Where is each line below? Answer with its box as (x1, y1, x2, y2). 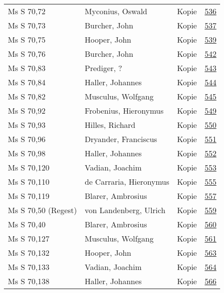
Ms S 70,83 (8, 62, 45, 73)
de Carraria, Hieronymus (85, 176, 169, 187)
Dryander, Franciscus (85, 133, 157, 145)
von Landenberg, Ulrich (85, 204, 166, 216)
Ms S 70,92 (8, 105, 45, 116)
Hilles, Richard (85, 119, 135, 130)
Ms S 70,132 (8, 247, 49, 258)
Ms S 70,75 (8, 34, 45, 45)
